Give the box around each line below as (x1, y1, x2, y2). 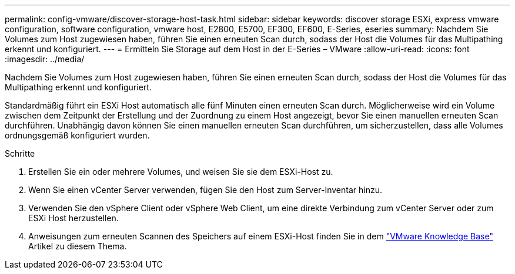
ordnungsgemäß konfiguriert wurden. (5, 130, 150, 140)
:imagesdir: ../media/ (5, 54, 85, 64)
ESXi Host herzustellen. (28, 213, 119, 223)
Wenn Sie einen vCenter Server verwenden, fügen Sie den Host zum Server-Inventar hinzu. (28, 185, 382, 195)
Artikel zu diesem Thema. (28, 241, 127, 251)
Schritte (5, 148, 35, 158)
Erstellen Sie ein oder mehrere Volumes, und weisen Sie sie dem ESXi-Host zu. (28, 167, 333, 177)
